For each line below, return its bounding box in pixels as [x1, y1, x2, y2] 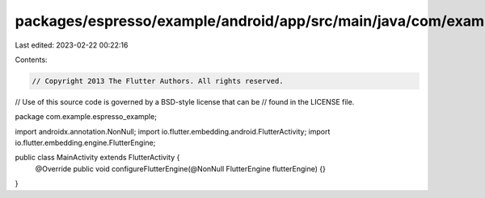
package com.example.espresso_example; [15, 112, 158, 122]
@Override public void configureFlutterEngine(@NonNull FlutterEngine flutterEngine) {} [35, 163, 327, 173]
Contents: [15, 55, 48, 64]
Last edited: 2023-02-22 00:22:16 [15, 40, 129, 50]
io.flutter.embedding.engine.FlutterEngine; [15, 138, 156, 148]
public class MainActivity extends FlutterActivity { [15, 153, 180, 163]
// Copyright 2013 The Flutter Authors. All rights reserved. [32, 76, 284, 85]
